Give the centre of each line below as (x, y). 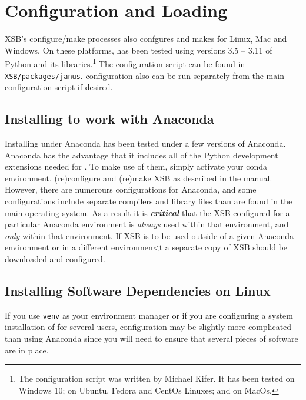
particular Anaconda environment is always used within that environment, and (147, 224)
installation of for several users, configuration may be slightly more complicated (148, 327)
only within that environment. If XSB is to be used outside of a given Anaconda (149, 235)
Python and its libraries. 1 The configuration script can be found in (125, 63)
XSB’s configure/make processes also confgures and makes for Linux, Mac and (146, 39)
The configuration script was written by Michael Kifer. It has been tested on (157, 378)
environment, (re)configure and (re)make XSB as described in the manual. (139, 178)
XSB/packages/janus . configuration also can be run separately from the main (144, 75)
